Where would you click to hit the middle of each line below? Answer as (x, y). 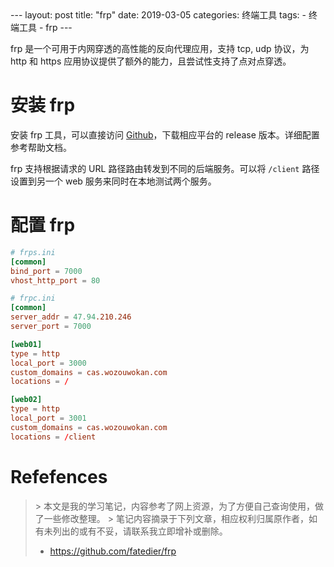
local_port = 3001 (48, 418)
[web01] (26, 344)
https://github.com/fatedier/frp (113, 551)
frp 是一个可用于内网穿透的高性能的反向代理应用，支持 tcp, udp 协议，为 (160, 48)
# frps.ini (33, 252)
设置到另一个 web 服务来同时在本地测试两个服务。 (113, 181)
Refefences (59, 476)
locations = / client (53, 437)
